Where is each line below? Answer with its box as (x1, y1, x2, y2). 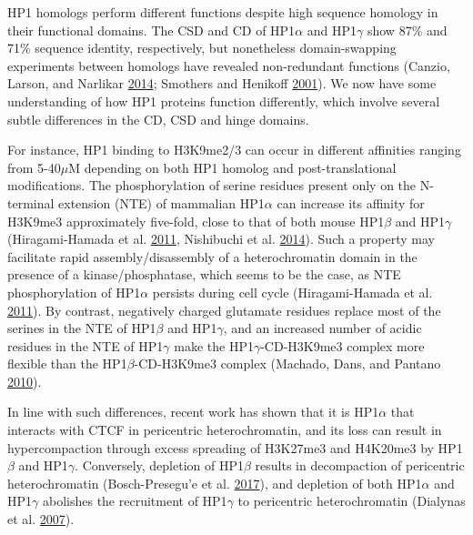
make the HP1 (174, 336, 254, 355)
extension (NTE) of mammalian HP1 (58, 193, 265, 212)
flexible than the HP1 (7, 354, 127, 373)
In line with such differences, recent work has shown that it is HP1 (7, 402, 379, 421)
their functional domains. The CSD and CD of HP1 (7, 20, 296, 39)
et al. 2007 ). (7, 510, 75, 529)
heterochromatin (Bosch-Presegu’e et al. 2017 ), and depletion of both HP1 (7, 473, 422, 492)
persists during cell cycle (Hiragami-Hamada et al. (152, 282, 433, 301)
